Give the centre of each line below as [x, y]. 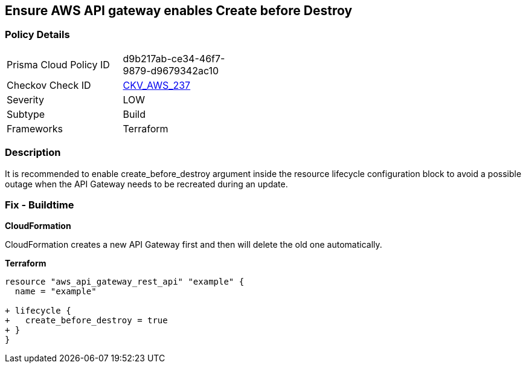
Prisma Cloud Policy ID [58, 64]
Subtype [26, 114]
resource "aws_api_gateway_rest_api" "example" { [125, 282]
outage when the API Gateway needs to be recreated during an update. [146, 184]
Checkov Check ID [49, 85]
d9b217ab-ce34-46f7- [174, 58]
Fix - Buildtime [40, 205]
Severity [25, 99]
